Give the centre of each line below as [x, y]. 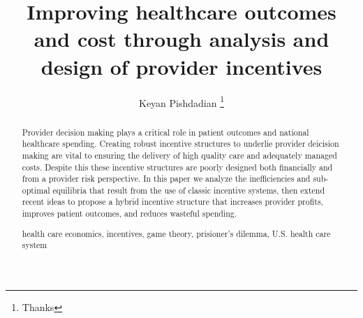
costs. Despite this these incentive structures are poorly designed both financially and [177, 167]
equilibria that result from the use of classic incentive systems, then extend [189, 190]
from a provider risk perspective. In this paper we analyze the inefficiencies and [166, 179]
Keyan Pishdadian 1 [181, 101]
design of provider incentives [181, 66]
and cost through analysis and [181, 39]
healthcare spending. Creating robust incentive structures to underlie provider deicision [180, 144]
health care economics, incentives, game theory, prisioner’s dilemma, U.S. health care [176, 233]
